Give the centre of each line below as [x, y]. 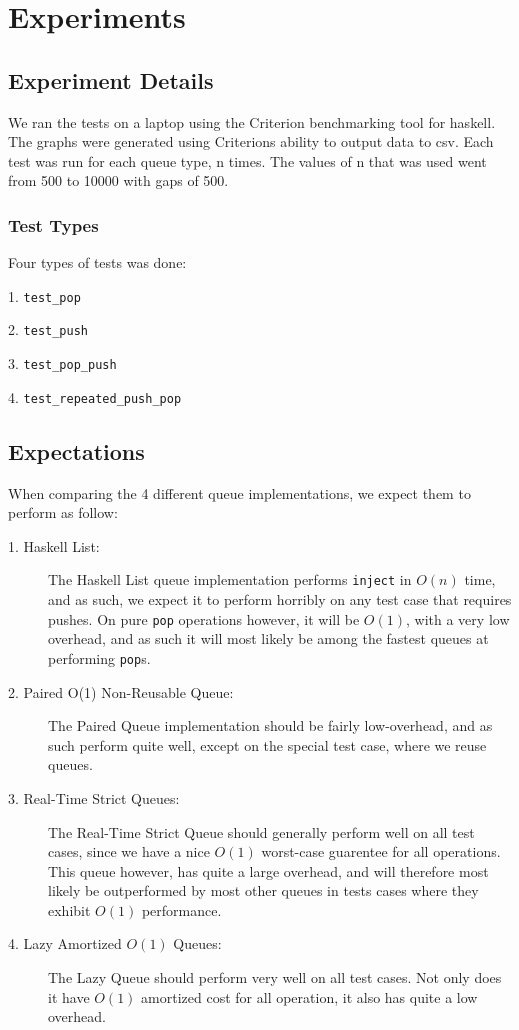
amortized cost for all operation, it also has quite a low [309, 996]
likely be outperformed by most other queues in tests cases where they [263, 890]
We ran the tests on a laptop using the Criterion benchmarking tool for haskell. [252, 121]
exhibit [69, 909]
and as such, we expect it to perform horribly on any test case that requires [280, 599]
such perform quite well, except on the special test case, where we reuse [267, 744]
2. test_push [48, 329]
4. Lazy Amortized [65, 943]
